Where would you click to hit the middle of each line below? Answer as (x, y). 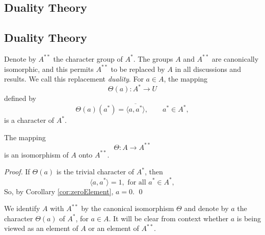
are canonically (235, 58)
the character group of (88, 58)
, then (154, 172)
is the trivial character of (95, 172)
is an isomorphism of (36, 154)
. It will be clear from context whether (169, 218)
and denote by (206, 208)
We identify (22, 208)
